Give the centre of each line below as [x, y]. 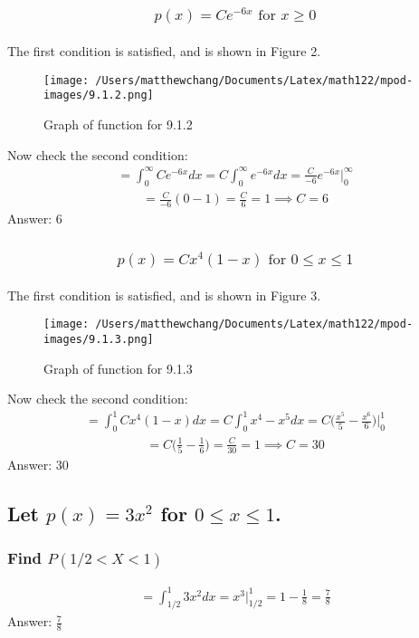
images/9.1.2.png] [99, 95]
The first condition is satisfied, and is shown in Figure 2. [164, 51]
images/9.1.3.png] [99, 340]
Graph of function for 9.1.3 [118, 368]
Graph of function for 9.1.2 [118, 124]
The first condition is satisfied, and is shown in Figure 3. [164, 295]
